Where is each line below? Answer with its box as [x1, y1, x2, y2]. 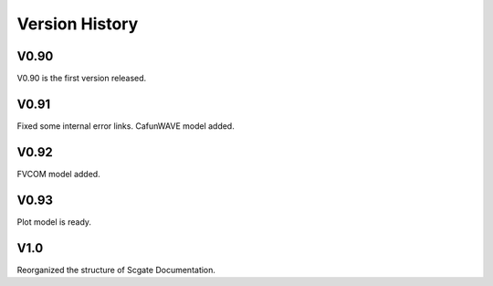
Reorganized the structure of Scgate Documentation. [16, 264, 216, 275]
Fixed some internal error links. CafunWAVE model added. [16, 120, 235, 132]
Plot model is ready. [16, 216, 91, 228]
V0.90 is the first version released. [16, 73, 147, 84]
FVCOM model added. [16, 168, 100, 179]
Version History [16, 14, 139, 34]
